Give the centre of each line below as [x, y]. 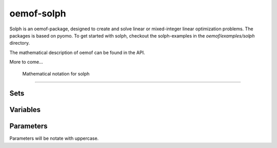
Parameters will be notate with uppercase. [54, 138]
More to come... [26, 62]
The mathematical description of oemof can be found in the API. [77, 52]
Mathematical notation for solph [56, 73]
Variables [25, 110]
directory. [20, 43]
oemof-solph [38, 13]
